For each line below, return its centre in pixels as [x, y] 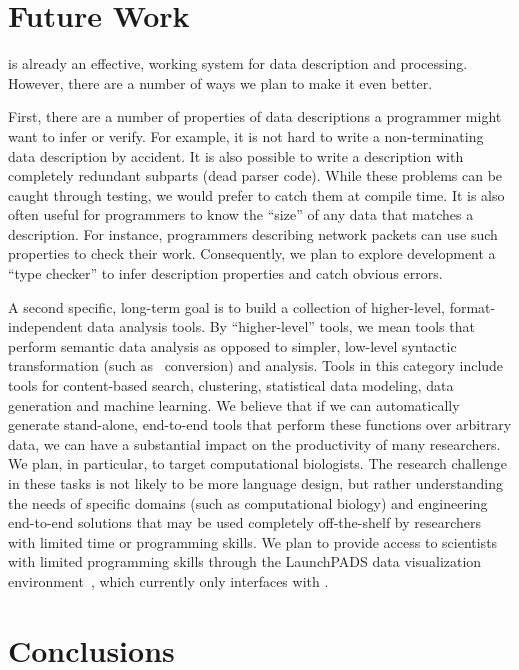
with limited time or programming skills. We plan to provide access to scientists [253, 541]
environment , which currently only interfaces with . [168, 580]
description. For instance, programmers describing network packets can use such [253, 233]
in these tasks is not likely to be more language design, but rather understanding [255, 483]
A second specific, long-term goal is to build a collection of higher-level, [227, 306]
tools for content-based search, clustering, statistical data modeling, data [231, 385]
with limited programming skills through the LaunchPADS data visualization [245, 561]
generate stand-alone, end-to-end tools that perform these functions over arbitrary [260, 424]
